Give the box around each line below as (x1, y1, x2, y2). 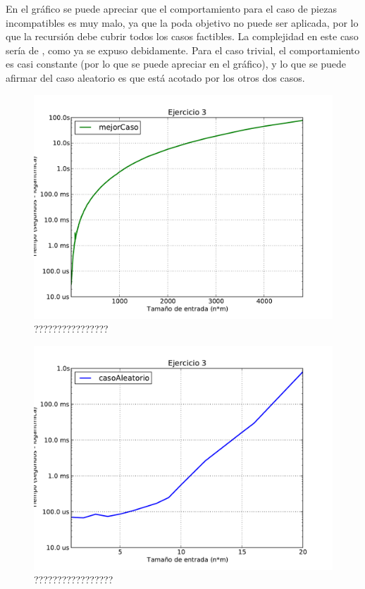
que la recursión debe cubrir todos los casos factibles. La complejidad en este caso (6, 29, 359, 44)
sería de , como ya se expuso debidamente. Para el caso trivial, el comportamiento (6, 42, 360, 57)
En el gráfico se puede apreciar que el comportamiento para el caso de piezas (6, 1, 337, 15)
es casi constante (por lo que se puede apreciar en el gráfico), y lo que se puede (6, 56, 347, 71)
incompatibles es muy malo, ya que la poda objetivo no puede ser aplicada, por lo (6, 15, 359, 30)
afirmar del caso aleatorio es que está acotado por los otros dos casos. (6, 70, 305, 85)
